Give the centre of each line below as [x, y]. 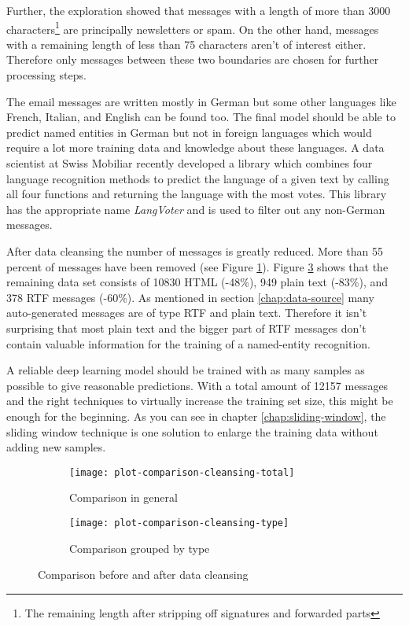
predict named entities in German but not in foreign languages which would [189, 132]
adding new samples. [56, 447]
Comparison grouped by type [140, 548]
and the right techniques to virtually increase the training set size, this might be [200, 401]
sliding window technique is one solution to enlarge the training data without [192, 431]
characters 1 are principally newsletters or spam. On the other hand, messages [193, 28]
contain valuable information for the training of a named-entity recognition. [188, 343]
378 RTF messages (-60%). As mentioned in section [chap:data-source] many [190, 297]
